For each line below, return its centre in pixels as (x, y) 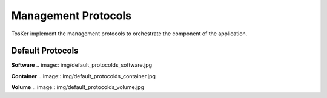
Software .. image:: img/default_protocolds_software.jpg (82, 65)
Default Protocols (45, 51)
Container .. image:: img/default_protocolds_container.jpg (83, 76)
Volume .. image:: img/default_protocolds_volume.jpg (78, 87)
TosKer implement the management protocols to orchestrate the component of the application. (129, 34)
